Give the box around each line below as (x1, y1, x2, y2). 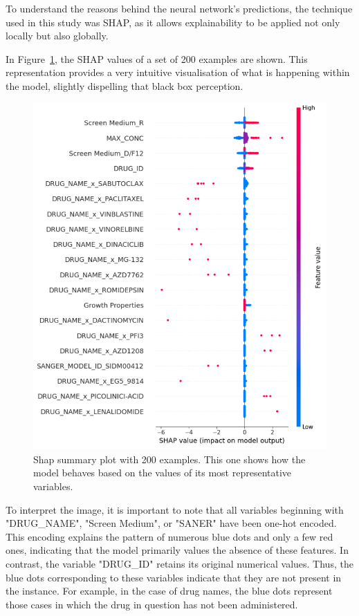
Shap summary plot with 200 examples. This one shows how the (33, 451, 306, 466)
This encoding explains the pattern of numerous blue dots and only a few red (6, 529, 333, 543)
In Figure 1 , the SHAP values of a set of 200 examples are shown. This (6, 51, 308, 66)
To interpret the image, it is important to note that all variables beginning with (6, 502, 344, 516)
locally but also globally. (6, 28, 109, 43)
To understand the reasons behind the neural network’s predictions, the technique (6, 1, 353, 15)
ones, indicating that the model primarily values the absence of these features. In (6, 543, 349, 557)
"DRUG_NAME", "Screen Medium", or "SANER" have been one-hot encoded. (6, 516, 337, 530)
